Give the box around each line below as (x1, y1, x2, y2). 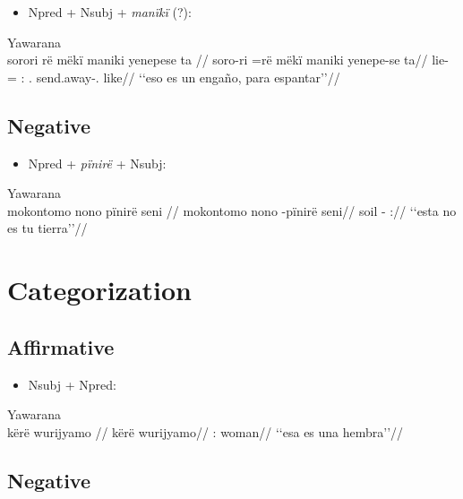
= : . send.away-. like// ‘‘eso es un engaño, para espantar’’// (7, 67, 340, 86)
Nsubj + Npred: (28, 374, 116, 393)
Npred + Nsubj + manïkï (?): (28, 3, 192, 21)
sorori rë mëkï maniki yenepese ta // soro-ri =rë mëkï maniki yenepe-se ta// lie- (7, 50, 449, 69)
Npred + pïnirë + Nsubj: (28, 153, 167, 172)
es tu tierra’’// (7, 219, 88, 237)
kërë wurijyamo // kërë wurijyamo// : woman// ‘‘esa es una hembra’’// (7, 422, 404, 441)
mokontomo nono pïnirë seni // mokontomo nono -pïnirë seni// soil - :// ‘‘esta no (7, 201, 457, 219)
